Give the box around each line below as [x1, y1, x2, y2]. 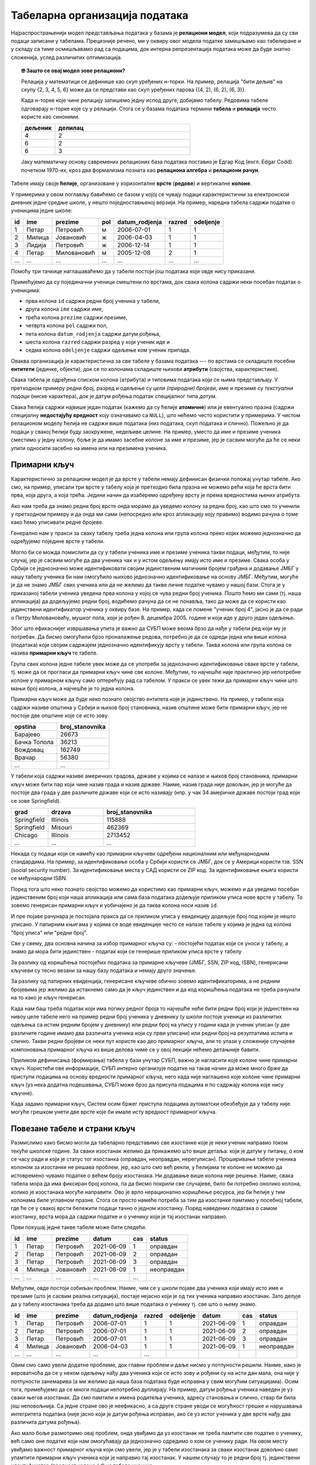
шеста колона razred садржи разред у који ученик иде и [25, 338, 170, 345]
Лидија [26, 241, 47, 249]
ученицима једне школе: [11, 207, 73, 214]
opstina [14, 723, 36, 731]
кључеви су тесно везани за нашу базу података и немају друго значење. [11, 967, 197, 974]
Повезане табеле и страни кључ [11, 1124, 136, 1134]
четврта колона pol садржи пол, [25, 322, 108, 329]
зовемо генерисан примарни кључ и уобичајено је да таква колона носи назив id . [11, 902, 219, 909]
